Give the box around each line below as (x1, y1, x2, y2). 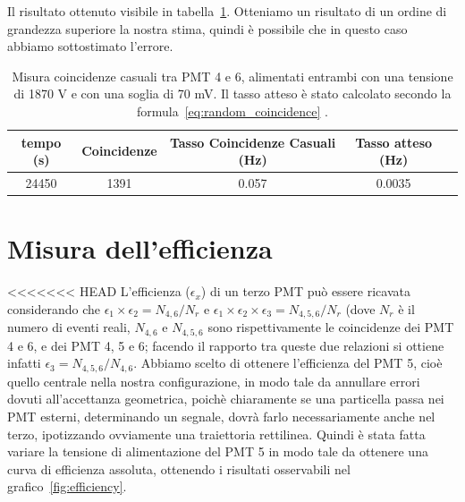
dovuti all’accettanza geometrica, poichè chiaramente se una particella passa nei (7, 389, 444, 408)
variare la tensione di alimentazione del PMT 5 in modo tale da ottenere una (7, 442, 428, 461)
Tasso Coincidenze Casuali (169, 132, 336, 151)
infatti (7, 353, 41, 372)
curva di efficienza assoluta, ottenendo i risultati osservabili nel (7, 459, 351, 478)
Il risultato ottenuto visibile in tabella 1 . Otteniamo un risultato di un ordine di (7, 2, 447, 20)
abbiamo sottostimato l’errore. (7, 37, 173, 55)
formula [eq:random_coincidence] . (137, 101, 328, 120)
